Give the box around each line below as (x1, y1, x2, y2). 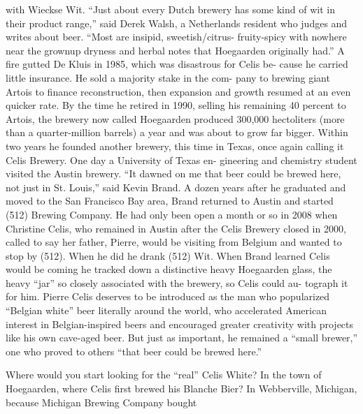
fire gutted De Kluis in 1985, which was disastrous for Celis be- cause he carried (6, 57, 348, 71)
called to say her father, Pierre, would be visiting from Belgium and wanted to (6, 235, 342, 249)
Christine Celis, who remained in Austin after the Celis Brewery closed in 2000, (6, 221, 346, 235)
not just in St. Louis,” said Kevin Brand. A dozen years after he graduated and (6, 179, 346, 194)
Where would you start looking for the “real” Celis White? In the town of (6, 367, 322, 382)
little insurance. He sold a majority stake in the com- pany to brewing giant (6, 70, 330, 84)
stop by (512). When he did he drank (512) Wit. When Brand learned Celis (6, 248, 330, 263)
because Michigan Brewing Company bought (6, 394, 197, 409)
